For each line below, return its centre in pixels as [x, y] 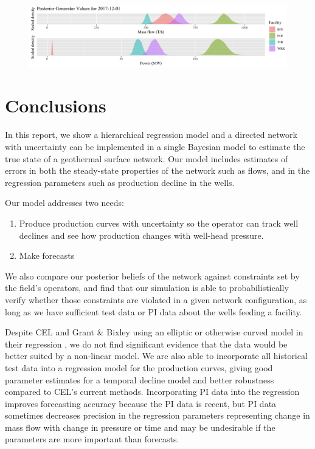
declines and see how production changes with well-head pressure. [141, 235]
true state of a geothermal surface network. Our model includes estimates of [147, 158]
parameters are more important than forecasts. [92, 439]
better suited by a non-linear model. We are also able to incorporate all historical [156, 356]
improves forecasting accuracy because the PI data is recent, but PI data [141, 403]
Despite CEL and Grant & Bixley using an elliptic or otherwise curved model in [154, 332]
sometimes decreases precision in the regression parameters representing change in [157, 415]
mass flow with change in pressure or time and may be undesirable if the [140, 427]
